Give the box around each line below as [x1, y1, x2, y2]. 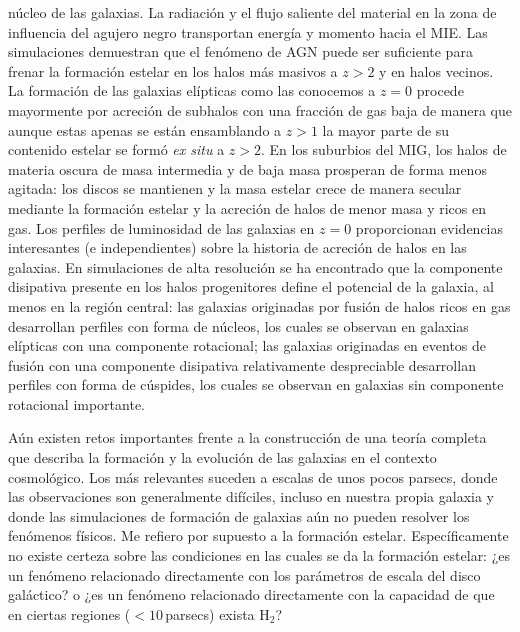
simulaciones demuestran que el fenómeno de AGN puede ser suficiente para [8, 41, 473, 62]
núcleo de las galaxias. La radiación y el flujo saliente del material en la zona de [8, 2, 497, 22]
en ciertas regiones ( [8, 603, 131, 624]
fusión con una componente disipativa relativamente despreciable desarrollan [8, 354, 476, 375]
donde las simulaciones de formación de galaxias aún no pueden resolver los [8, 505, 470, 526]
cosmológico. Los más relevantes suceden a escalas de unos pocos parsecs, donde [8, 466, 498, 487]
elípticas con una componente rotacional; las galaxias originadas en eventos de [8, 335, 487, 356]
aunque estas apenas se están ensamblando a [8, 119, 282, 140]
